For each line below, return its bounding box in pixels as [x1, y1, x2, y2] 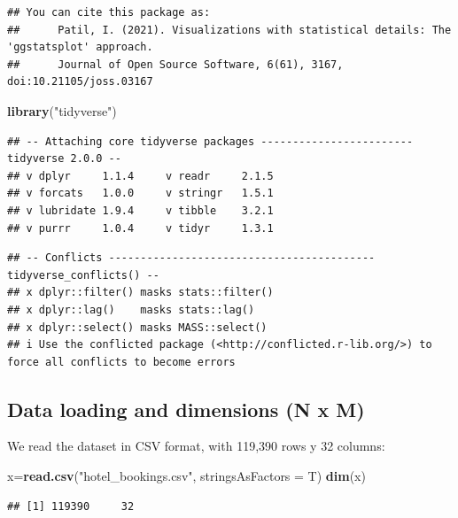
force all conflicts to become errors [7, 355, 236, 368]
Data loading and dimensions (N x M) [7, 395, 365, 422]
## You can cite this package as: [7, 6, 211, 19]
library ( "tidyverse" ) [7, 101, 117, 120]
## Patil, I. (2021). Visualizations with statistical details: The [7, 23, 452, 36]
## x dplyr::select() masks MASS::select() [7, 321, 268, 334]
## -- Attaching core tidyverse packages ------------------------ [7, 135, 414, 148]
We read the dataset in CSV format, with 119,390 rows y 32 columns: [7, 437, 385, 455]
